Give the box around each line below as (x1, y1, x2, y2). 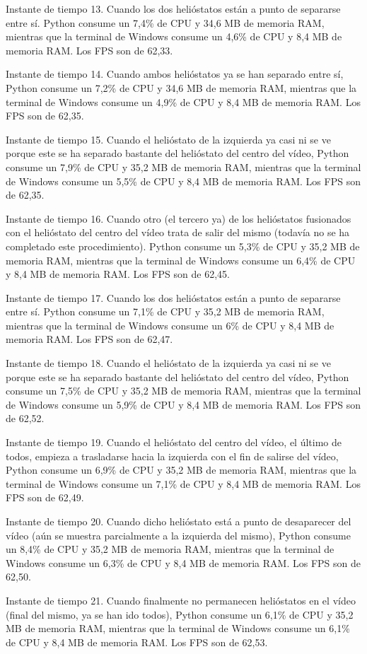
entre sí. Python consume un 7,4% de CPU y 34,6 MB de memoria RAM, (6, 15, 325, 30)
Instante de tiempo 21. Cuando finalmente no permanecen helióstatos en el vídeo (6, 592, 356, 607)
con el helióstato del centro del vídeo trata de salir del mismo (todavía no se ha (6, 225, 350, 240)
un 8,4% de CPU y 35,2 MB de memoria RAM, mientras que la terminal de (6, 542, 334, 556)
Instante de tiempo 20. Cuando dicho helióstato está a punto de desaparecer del (6, 514, 351, 528)
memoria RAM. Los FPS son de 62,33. (6, 42, 173, 57)
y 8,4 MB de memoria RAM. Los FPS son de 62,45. (6, 267, 230, 281)
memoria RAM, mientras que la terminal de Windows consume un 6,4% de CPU (6, 252, 356, 267)
